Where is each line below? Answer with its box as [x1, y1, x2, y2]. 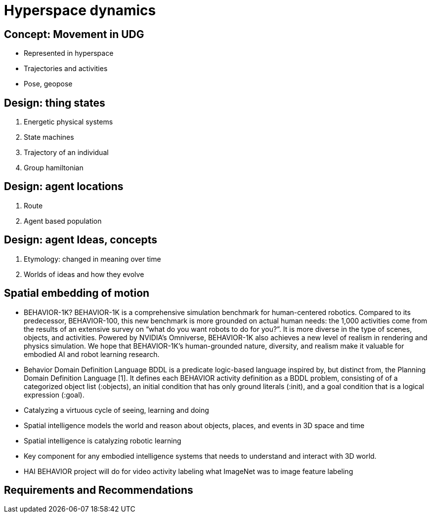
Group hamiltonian [24, 163, 84, 172]
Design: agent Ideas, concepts [4, 234, 158, 246]
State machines [24, 133, 74, 142]
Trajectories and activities [24, 64, 108, 73]
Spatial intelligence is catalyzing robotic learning [24, 436, 181, 445]
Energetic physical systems [24, 118, 113, 126]
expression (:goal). [24, 390, 85, 399]
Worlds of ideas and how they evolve [24, 270, 144, 278]
